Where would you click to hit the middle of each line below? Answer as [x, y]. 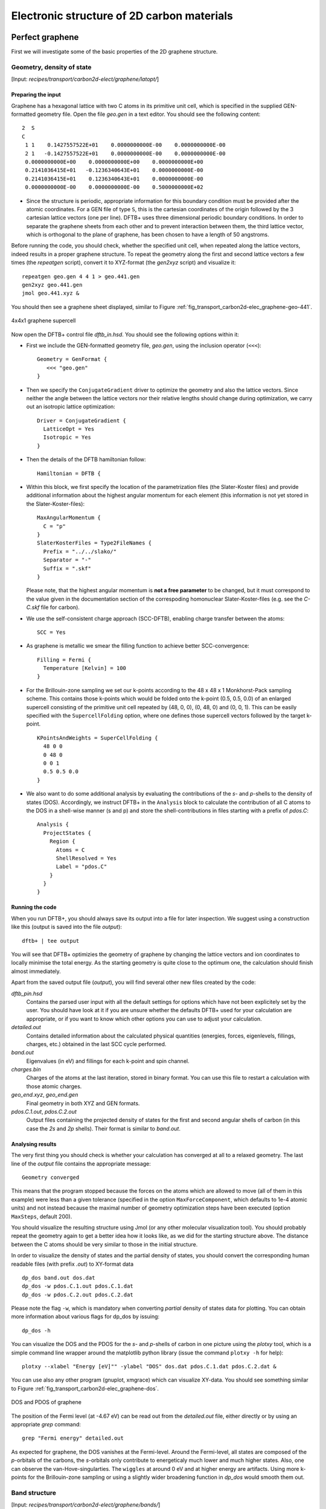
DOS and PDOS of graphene [46, 1402]
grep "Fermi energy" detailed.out [73, 1438]
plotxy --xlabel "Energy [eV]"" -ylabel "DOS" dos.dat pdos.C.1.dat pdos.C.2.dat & [149, 1367]
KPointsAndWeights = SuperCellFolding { [97, 738]
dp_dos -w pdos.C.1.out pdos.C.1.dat [78, 1286]
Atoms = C [70, 850]
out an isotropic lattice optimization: [71, 407]
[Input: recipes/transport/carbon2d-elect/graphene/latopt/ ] [85, 79]
